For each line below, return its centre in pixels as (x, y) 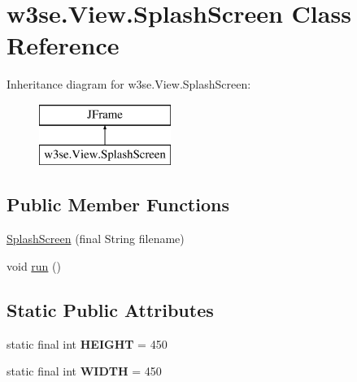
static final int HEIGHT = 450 (87, 343)
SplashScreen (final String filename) (96, 239)
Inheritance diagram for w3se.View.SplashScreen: (129, 84)
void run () (34, 265)
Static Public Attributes (110, 309)
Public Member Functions (118, 204)
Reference (63, 45)
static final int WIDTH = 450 (84, 371)
